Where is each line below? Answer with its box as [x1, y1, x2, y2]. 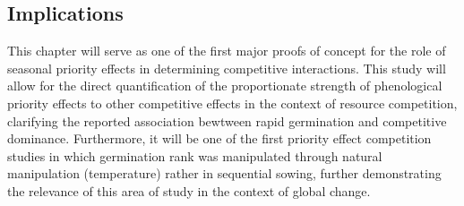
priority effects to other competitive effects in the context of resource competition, [7, 93, 458, 112]
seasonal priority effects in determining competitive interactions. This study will [7, 58, 446, 77]
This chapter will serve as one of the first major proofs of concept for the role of [7, 41, 446, 60]
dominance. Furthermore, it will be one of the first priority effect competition [7, 129, 432, 148]
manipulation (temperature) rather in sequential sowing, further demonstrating [7, 164, 442, 183]
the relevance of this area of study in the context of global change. [7, 181, 371, 200]
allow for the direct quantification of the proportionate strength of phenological [7, 76, 443, 95]
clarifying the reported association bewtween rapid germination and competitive [7, 111, 447, 130]
